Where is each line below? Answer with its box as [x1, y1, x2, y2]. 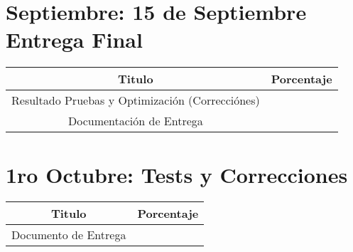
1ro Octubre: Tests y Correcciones [6, 159, 348, 189]
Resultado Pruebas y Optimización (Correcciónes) [11, 92, 260, 109]
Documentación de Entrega [67, 112, 203, 130]
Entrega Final [6, 25, 143, 54]
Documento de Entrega [11, 226, 126, 243]
